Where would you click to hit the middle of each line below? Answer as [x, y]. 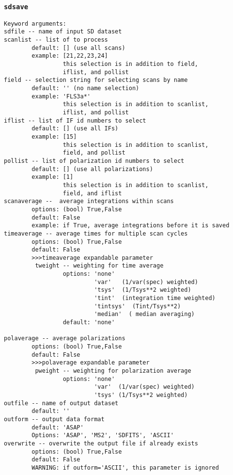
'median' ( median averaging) [144, 314]
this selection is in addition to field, [130, 64]
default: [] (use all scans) [78, 48]
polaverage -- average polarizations [65, 339]
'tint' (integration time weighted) [155, 298]
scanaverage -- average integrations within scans [89, 201]
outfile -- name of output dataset [61, 403]
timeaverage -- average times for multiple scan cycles [96, 233]
